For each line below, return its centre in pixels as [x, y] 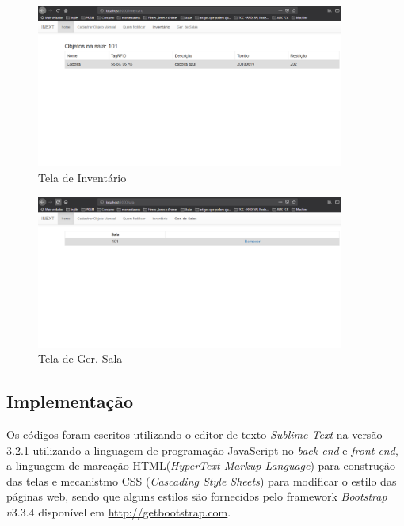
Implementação [70, 401]
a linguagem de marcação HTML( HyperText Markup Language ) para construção [201, 465]
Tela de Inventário [82, 177]
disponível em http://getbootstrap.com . [135, 511]
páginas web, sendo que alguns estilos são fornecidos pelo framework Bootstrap [197, 496]
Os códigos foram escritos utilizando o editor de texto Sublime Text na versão [194, 434]
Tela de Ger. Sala [80, 358]
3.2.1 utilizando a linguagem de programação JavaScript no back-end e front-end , [202, 450]
